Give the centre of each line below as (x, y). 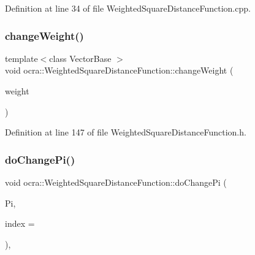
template (21, 58)
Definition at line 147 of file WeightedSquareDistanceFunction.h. (126, 132)
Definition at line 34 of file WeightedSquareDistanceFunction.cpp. (128, 8)
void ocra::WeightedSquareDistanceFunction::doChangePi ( (116, 182)
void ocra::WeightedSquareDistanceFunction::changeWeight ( (119, 70)
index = (20, 223)
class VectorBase (80, 58)
